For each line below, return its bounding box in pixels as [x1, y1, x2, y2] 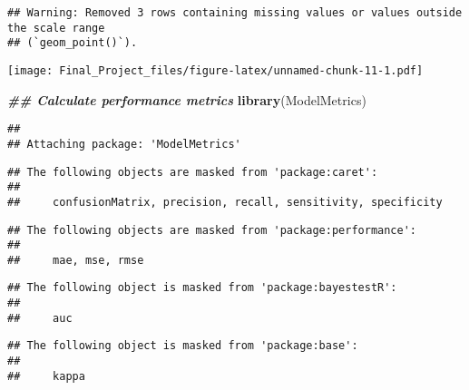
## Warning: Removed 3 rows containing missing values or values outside [7, 6, 463, 19]
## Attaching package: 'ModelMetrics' [7, 137, 241, 151]
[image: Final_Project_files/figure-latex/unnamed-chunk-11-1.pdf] [7, 63, 424, 77]
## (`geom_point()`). [7, 36, 138, 50]
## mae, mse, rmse [7, 253, 144, 267]
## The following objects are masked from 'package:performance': [7, 223, 417, 237]
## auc [7, 311, 73, 325]
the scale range [7, 21, 105, 34]
